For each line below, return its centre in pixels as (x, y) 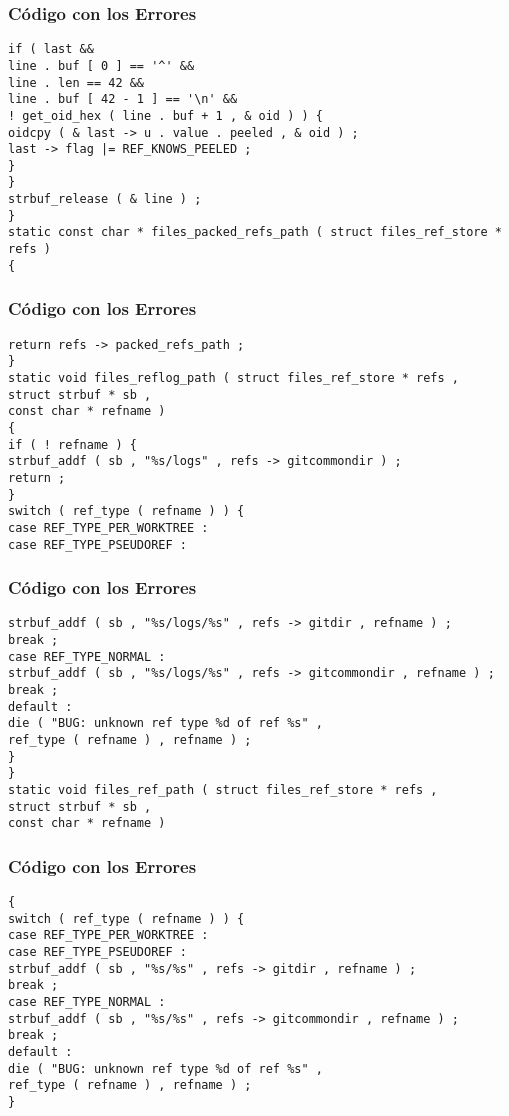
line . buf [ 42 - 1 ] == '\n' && (123, 99)
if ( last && (51, 49)
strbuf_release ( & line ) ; (105, 199)
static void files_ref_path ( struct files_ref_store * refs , (223, 789)
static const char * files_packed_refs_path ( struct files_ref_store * (255, 232)
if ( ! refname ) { (72, 444)
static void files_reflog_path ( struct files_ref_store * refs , (234, 377)
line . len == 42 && (76, 82)
